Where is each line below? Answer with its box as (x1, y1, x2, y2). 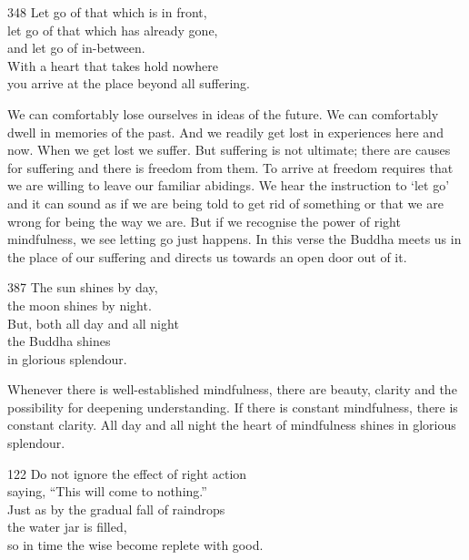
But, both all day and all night (7, 313, 179, 332)
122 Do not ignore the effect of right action (7, 463, 247, 483)
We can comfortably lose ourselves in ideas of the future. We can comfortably (7, 104, 439, 123)
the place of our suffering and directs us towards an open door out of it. (7, 247, 407, 266)
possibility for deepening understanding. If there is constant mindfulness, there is (7, 397, 458, 416)
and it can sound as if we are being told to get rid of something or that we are (7, 193, 444, 212)
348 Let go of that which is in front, (7, 3, 207, 21)
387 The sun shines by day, (7, 278, 158, 297)
